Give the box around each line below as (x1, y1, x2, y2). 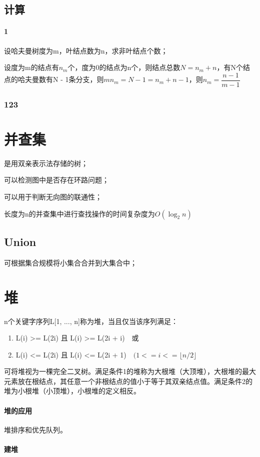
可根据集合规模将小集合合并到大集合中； (4, 257, 137, 267)
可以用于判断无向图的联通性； (4, 191, 102, 201)
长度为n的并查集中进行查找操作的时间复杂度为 (4, 208, 155, 218)
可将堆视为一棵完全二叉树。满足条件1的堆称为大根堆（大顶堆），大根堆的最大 (4, 366, 256, 376)
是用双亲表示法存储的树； (4, 157, 88, 168)
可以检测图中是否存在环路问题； (4, 174, 109, 185)
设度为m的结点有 (4, 62, 59, 72)
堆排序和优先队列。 (4, 424, 67, 434)
